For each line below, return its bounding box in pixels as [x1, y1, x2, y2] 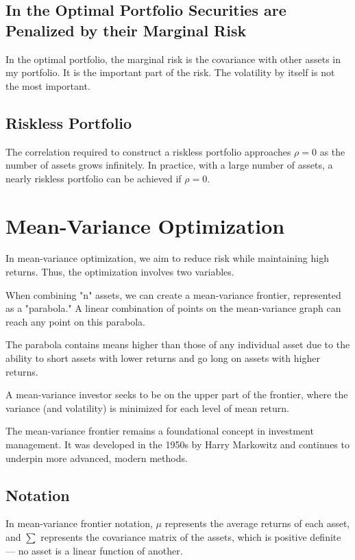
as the [319, 144, 345, 158]
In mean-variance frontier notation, [5, 516, 153, 531]
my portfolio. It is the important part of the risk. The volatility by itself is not [5, 65, 335, 80]
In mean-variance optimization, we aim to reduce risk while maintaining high [5, 251, 329, 265]
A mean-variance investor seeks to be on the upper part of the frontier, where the [5, 387, 348, 402]
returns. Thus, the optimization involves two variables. [5, 265, 234, 279]
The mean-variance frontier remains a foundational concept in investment [5, 424, 314, 438]
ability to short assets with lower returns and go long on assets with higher [5, 351, 320, 365]
